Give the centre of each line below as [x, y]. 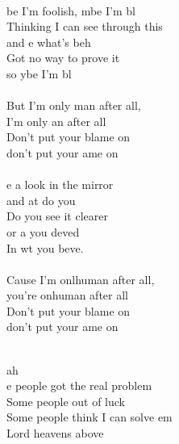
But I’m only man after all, [74, 105]
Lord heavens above [55, 433]
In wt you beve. [45, 247]
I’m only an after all [56, 121]
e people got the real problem [79, 385]
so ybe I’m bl [39, 73]
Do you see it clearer [57, 216]
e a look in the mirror [60, 184]
